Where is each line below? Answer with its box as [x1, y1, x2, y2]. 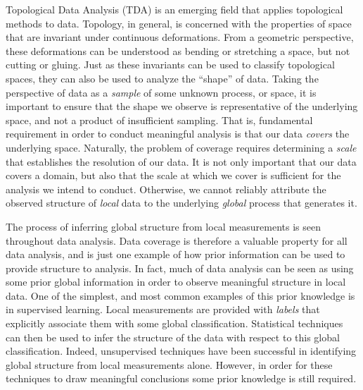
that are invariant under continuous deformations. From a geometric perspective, [6, 30, 354, 44]
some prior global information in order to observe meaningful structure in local [6, 274, 346, 289]
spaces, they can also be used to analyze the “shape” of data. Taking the [6, 71, 319, 85]
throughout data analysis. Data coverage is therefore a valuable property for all [6, 233, 348, 248]
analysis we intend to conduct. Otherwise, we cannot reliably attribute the [6, 181, 326, 196]
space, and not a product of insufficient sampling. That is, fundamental [6, 112, 313, 127]
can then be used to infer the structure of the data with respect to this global [6, 329, 340, 344]
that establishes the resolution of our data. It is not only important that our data [6, 154, 357, 169]
